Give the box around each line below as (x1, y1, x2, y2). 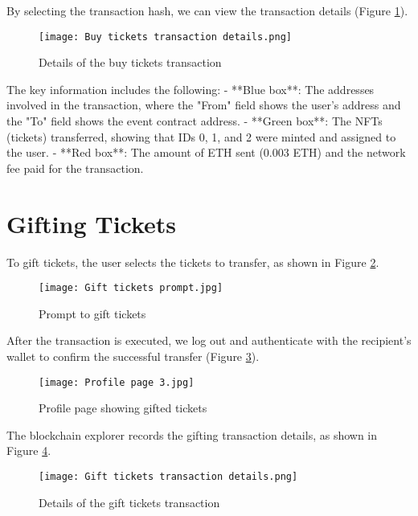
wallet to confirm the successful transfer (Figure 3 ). (6, 347, 260, 364)
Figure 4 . (6, 442, 51, 459)
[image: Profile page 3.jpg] (39, 376, 195, 388)
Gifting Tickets (6, 207, 177, 240)
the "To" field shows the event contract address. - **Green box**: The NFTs (6, 113, 383, 129)
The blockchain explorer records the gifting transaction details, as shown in (6, 426, 378, 443)
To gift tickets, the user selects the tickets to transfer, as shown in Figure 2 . (6, 253, 379, 270)
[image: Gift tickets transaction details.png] (39, 471, 298, 482)
